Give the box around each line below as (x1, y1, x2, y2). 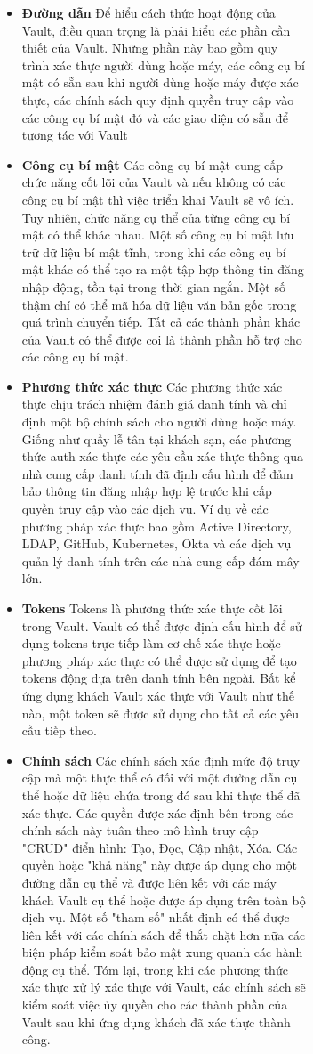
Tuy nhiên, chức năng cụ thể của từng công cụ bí (21, 207, 291, 226)
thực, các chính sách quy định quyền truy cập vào (21, 90, 294, 109)
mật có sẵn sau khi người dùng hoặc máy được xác (21, 73, 299, 92)
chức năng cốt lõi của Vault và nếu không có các (21, 173, 286, 191)
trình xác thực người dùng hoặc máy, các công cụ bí (21, 55, 305, 74)
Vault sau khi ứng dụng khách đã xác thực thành (21, 1012, 291, 1031)
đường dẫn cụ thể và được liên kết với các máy (21, 872, 277, 891)
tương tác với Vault (21, 126, 128, 144)
